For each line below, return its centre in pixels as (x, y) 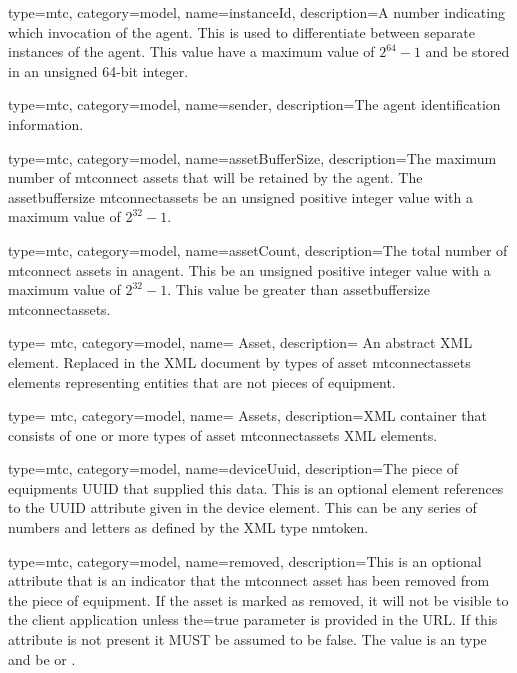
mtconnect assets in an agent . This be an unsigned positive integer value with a (249, 269)
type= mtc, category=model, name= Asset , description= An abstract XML (240, 342)
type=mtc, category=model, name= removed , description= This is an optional (245, 560)
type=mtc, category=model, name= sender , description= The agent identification (254, 104)
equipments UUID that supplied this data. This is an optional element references (256, 487)
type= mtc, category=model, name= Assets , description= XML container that (247, 415)
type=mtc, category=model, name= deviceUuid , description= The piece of (233, 468)
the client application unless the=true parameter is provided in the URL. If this (253, 619)
